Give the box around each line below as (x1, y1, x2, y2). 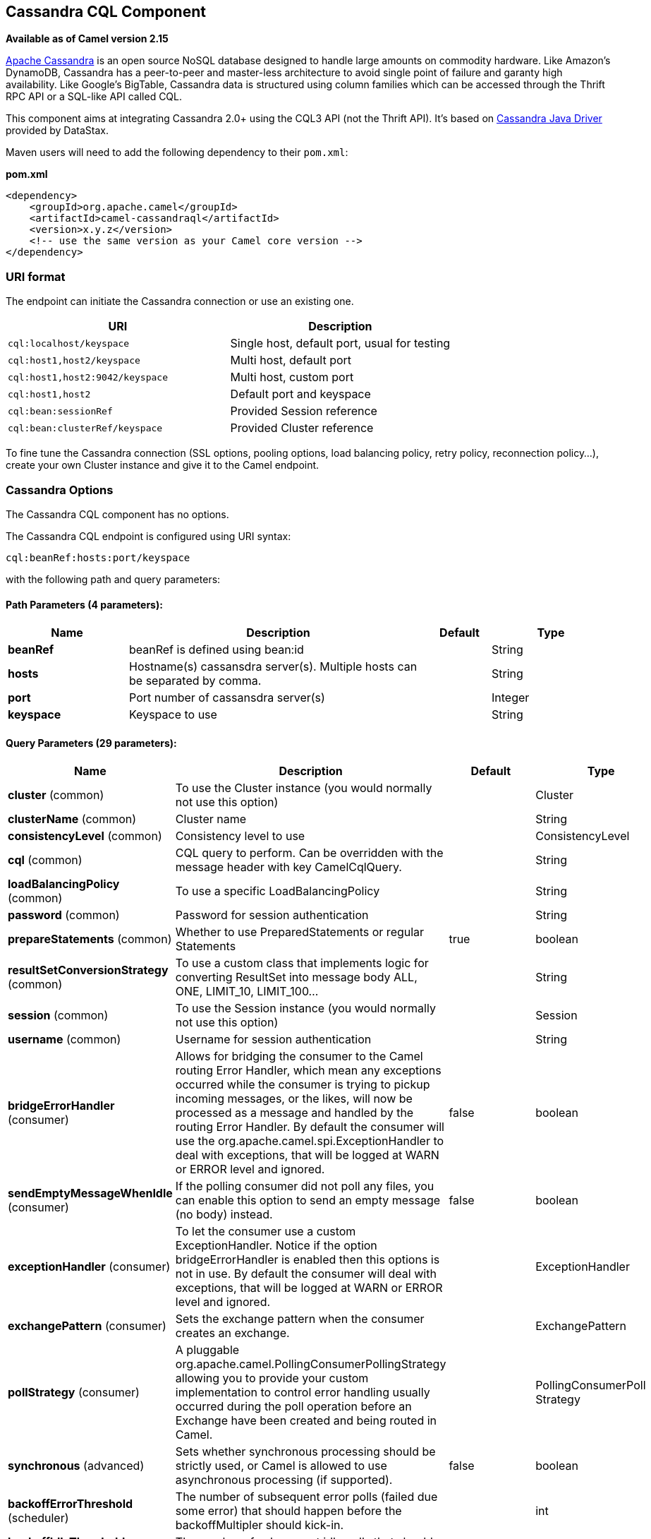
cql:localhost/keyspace (8, 337, 130, 349)
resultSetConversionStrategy (8, 963, 169, 978)
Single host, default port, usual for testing (230, 336, 451, 351)
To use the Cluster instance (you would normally (175, 781, 432, 796)
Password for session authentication (175, 908, 369, 923)
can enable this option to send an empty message (175, 1193, 441, 1208)
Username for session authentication (175, 1032, 372, 1047)
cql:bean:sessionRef (8, 405, 113, 417)
